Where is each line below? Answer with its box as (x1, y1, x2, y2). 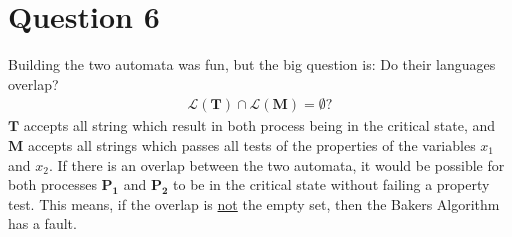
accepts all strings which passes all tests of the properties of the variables (27, 134, 476, 155)
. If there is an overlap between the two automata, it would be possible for (48, 154, 505, 175)
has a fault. (8, 213, 77, 234)
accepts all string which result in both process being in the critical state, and (23, 115, 496, 136)
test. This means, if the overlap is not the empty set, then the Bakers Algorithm (8, 193, 500, 214)
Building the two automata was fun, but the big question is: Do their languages (8, 54, 496, 75)
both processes (8, 174, 97, 195)
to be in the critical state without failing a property (173, 174, 490, 195)
